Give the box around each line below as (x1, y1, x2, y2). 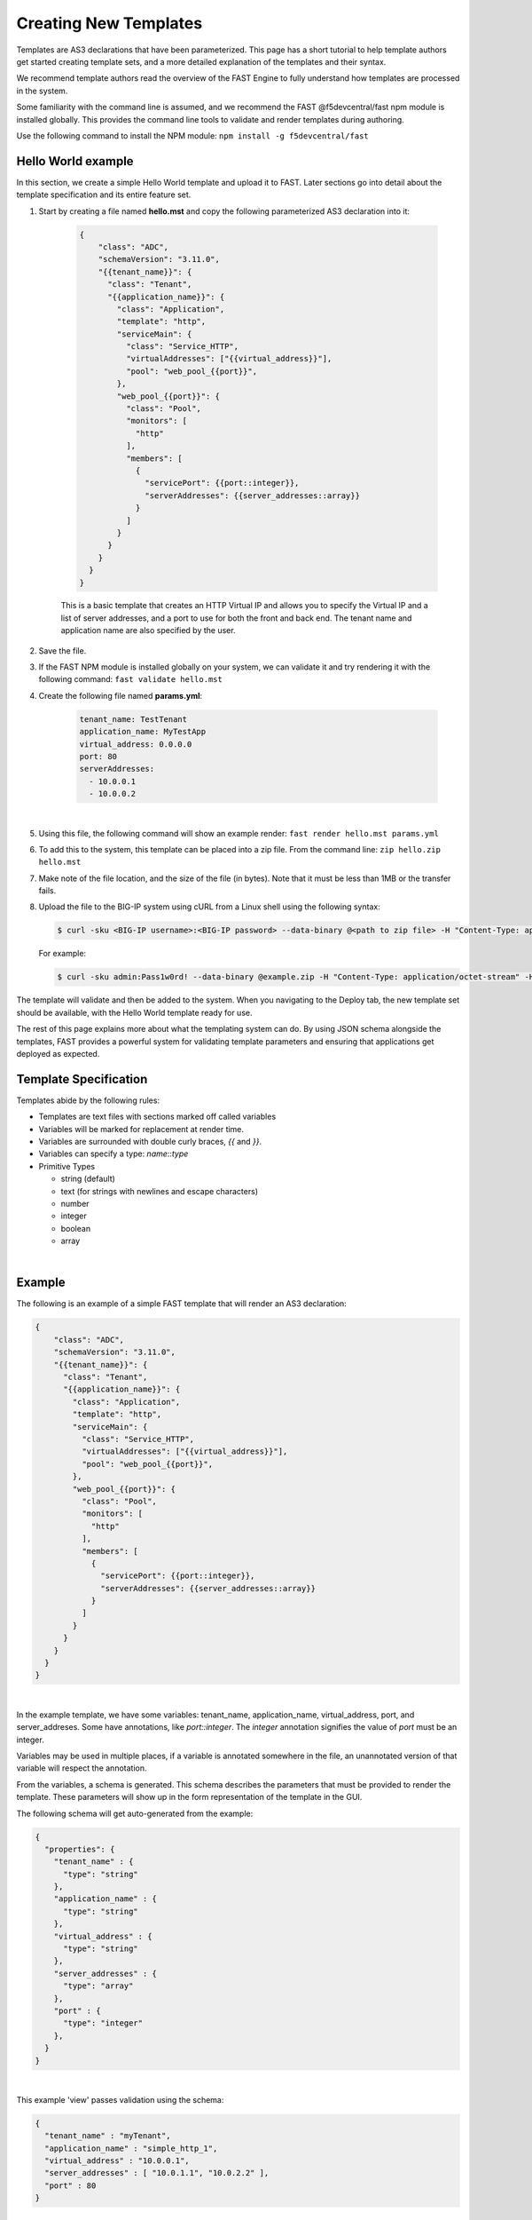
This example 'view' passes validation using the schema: (16, 2094, 224, 2105)
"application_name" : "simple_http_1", (44, 2143, 218, 2153)
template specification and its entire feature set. (16, 189, 192, 200)
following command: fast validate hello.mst (38, 674, 223, 685)
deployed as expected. (16, 1048, 100, 1058)
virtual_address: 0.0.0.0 (79, 739, 192, 749)
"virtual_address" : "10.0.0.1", (44, 2156, 190, 2166)
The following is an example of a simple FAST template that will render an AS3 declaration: (16, 1298, 348, 1309)
